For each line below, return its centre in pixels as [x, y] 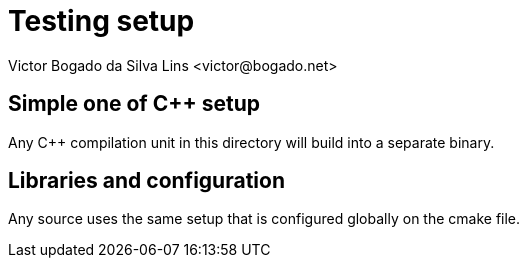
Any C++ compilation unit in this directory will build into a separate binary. [251, 142]
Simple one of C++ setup [134, 104]
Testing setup [101, 21]
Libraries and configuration [146, 181]
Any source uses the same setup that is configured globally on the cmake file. [264, 219]
